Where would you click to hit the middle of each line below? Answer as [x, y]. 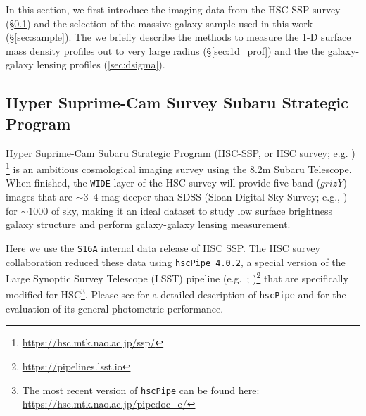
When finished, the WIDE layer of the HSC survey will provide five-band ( [163, 183]
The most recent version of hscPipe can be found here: [141, 390]
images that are [39, 197]
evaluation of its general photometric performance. [115, 308]
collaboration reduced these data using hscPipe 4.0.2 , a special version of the [176, 261]
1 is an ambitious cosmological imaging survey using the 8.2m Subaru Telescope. [179, 168]
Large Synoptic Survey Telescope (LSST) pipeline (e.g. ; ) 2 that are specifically [177, 277]
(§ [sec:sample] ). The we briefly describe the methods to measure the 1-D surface [178, 37]
